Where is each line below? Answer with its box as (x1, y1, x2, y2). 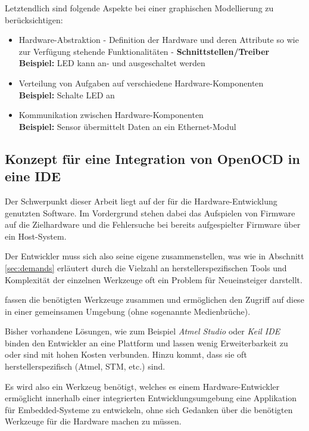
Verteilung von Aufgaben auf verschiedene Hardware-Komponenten (18, 76, 264, 89)
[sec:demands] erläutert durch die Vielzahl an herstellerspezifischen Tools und (5, 261, 287, 274)
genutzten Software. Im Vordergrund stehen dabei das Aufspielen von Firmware (5, 206, 295, 219)
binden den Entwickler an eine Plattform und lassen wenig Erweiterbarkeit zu (5, 336, 288, 349)
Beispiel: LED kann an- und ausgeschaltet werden (18, 57, 205, 69)
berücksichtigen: (5, 13, 63, 26)
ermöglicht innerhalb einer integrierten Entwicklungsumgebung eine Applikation (5, 392, 297, 404)
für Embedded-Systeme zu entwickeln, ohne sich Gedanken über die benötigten (5, 403, 293, 416)
